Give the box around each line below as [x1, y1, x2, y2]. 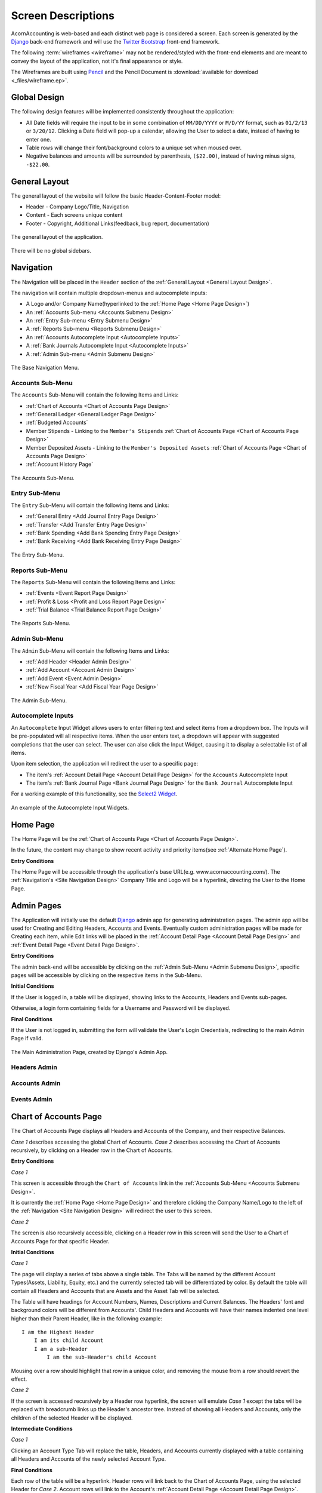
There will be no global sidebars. [11, 247, 92, 254]
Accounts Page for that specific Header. [11, 1237, 110, 1245]
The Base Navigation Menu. [11, 364, 79, 371]
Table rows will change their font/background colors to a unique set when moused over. [26, 144, 241, 151]
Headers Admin [11, 1063, 58, 1071]
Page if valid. [11, 1035, 44, 1042]
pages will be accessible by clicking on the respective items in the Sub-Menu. [11, 971, 203, 979]
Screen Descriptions [11, 9, 114, 22]
